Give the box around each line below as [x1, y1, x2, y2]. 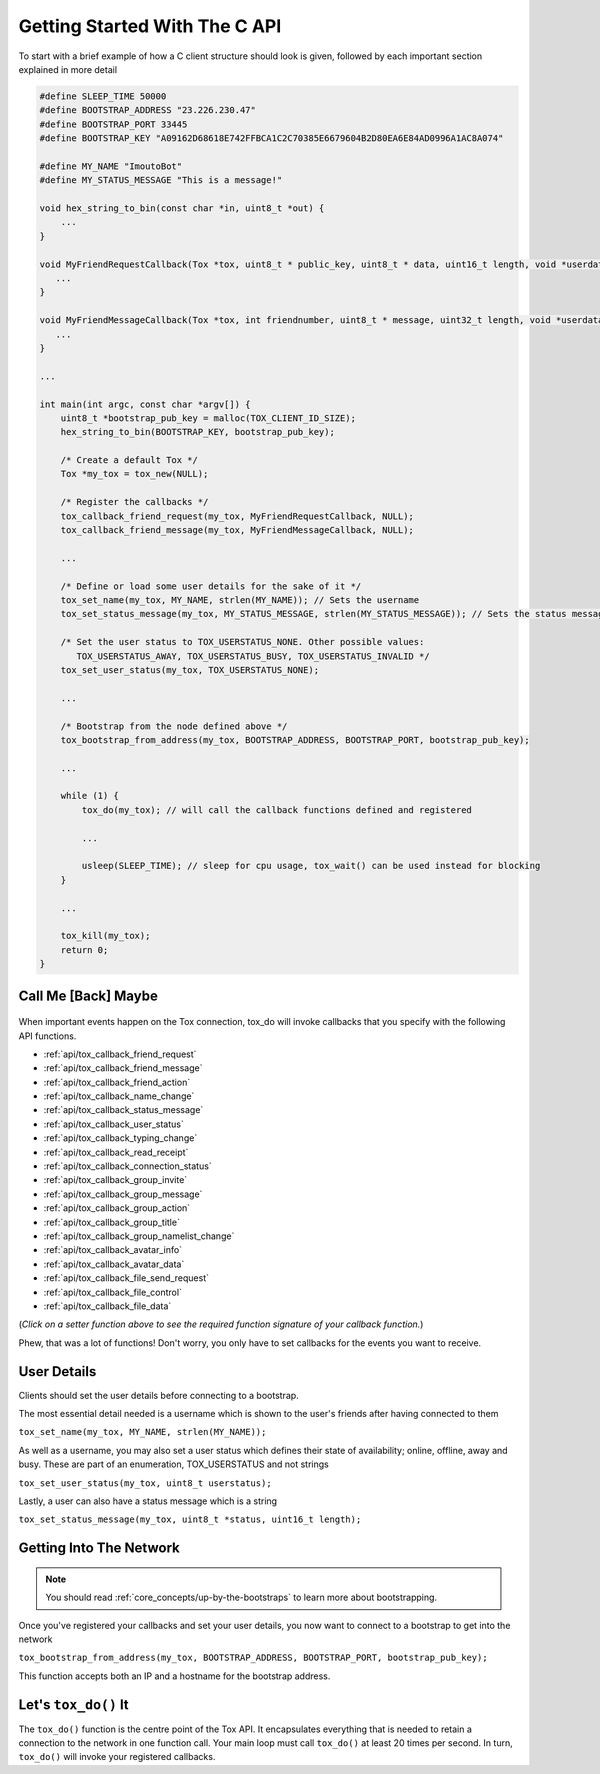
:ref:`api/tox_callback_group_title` [43, 1216, 180, 1228]
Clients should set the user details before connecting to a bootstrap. [18, 1389, 299, 1401]
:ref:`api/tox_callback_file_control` [43, 1286, 182, 1298]
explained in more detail [18, 63, 118, 75]
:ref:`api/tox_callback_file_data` [43, 1300, 172, 1312]
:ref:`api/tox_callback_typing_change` [43, 1132, 198, 1144]
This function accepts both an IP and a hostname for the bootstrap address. [18, 1670, 331, 1682]
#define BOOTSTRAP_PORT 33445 [39, 118, 188, 130]
